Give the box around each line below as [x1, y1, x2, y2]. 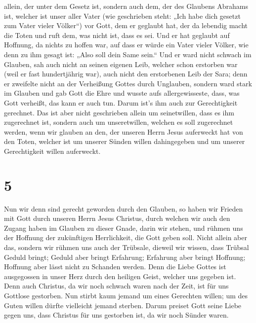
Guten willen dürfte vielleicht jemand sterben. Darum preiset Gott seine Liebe [4, 300, 242, 310]
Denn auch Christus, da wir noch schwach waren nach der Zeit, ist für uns [4, 281, 229, 291]
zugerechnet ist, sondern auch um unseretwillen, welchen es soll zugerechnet [4, 117, 233, 127]
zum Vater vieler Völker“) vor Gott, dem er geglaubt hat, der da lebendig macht [4, 20, 248, 31]
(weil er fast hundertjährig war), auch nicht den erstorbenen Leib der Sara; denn [4, 69, 248, 79]
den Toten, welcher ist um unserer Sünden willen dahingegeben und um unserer [4, 136, 245, 146]
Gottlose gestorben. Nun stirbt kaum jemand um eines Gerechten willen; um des [4, 290, 248, 300]
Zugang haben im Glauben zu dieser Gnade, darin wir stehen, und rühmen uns [4, 222, 243, 233]
